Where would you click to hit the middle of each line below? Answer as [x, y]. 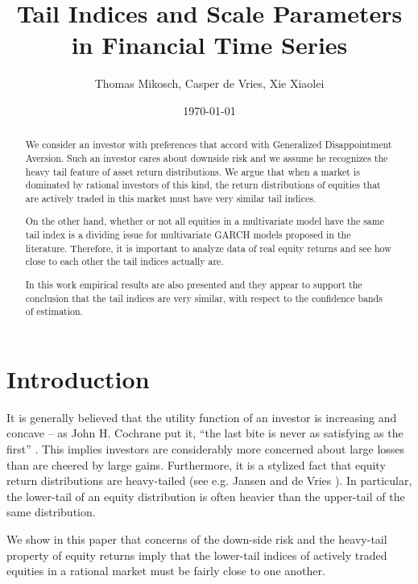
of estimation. [54, 311]
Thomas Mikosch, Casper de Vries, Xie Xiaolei [209, 83]
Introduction [78, 378]
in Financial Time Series [209, 45]
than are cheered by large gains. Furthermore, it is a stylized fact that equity [196, 464]
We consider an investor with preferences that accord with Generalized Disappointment [209, 145]
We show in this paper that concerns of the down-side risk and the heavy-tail [197, 539]
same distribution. [51, 512]
